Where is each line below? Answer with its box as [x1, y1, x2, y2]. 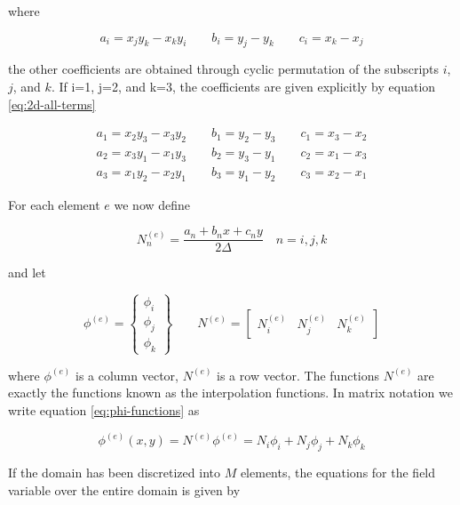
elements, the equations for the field [240, 462, 436, 481]
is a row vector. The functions [217, 365, 380, 384]
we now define [114, 195, 191, 213]
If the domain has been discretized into [8, 462, 220, 481]
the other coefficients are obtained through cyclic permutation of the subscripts [8, 60, 440, 78]
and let [8, 263, 46, 282]
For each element [8, 195, 100, 213]
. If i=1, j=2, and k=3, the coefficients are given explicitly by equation [51, 76, 436, 95]
